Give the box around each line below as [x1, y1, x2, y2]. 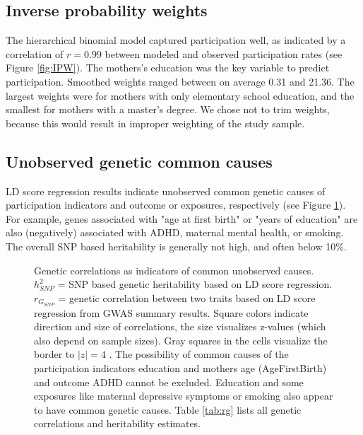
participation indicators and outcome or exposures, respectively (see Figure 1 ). [6, 197, 346, 212]
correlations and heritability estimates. [34, 416, 201, 431]
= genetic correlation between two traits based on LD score [58, 290, 316, 305]
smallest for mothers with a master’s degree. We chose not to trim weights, [6, 102, 330, 117]
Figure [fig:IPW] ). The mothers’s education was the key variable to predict [6, 60, 330, 75]
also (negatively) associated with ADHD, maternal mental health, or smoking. [6, 225, 344, 240]
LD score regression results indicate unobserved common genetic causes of [6, 183, 326, 198]
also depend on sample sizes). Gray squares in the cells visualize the [34, 332, 328, 347]
